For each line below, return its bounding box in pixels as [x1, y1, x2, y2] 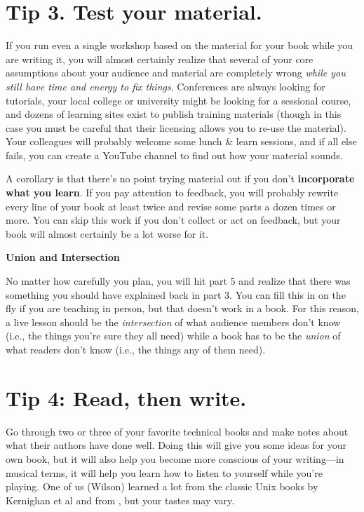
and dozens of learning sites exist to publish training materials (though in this [6, 107, 342, 121]
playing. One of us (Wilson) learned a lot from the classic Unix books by [6, 479, 318, 494]
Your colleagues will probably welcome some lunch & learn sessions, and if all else [6, 134, 357, 149]
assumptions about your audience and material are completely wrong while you [6, 65, 346, 80]
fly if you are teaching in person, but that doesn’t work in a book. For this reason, [6, 301, 359, 316]
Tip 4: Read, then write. [6, 383, 247, 412]
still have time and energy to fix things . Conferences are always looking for [6, 79, 325, 93]
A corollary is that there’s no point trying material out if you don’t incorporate [6, 171, 355, 186]
